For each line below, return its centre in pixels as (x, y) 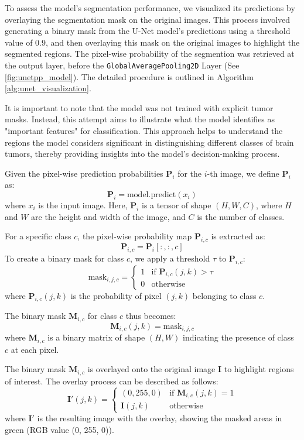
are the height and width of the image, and (108, 216)
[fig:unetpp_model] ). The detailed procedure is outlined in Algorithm (129, 76)
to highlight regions (259, 369)
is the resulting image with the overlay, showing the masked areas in (160, 418)
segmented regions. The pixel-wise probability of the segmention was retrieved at (150, 54)
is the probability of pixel (116, 295)
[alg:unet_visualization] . (48, 88)
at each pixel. (35, 349)
